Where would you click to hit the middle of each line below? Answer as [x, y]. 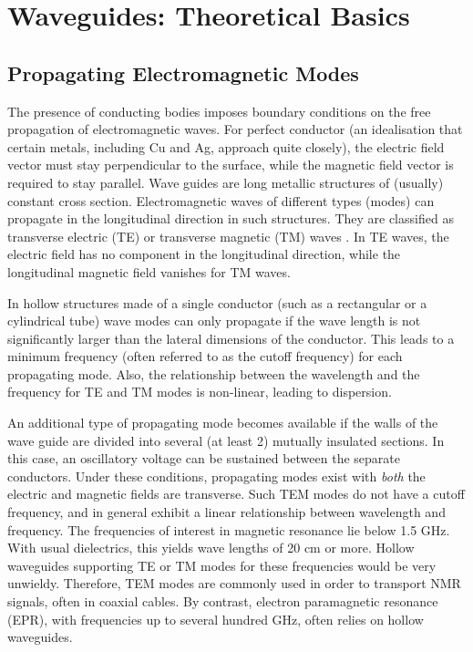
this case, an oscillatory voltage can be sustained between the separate [204, 458]
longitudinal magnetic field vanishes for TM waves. [149, 271]
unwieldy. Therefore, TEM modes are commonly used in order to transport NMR [234, 583]
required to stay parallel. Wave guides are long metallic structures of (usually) [226, 182]
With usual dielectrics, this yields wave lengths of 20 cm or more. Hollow [211, 548]
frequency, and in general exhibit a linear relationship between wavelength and [226, 512]
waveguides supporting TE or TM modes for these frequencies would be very [222, 565]
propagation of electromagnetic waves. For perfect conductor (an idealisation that [235, 129]
